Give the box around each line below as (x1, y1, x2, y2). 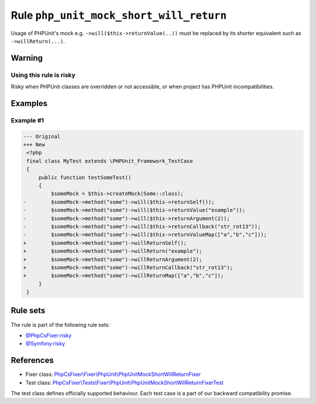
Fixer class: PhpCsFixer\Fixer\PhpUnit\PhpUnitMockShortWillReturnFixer (25, 371, 201, 378)
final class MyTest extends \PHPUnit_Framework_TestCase (26, 158, 193, 164)
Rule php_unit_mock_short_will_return (11, 9, 227, 22)
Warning (11, 53, 43, 63)
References (11, 355, 54, 365)
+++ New (23, 141, 45, 148)
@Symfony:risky (25, 340, 66, 347)
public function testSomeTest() (38, 174, 132, 181)
